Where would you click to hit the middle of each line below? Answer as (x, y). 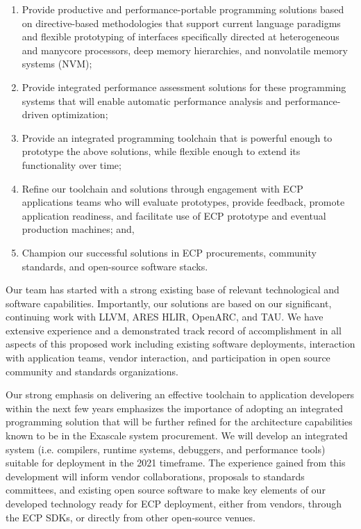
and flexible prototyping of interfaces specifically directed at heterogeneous (180, 36)
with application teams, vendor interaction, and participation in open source (168, 358)
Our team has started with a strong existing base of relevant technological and (173, 290)
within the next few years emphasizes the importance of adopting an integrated (175, 408)
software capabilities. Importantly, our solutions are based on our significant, (169, 303)
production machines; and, (78, 229)
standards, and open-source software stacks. (115, 266)
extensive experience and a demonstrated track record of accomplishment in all (174, 330)
